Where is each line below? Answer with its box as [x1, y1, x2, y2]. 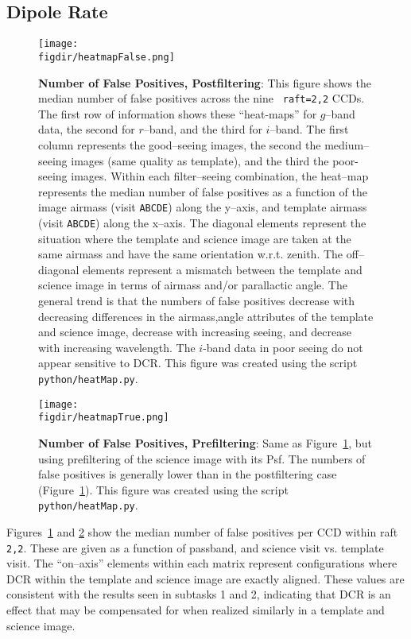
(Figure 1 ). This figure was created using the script [38, 481, 289, 498]
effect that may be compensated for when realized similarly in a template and [6, 602, 385, 618]
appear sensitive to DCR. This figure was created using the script [38, 354, 358, 371]
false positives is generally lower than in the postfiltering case [38, 466, 337, 482]
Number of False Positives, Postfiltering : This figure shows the [38, 74, 372, 91]
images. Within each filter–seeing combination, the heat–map [71, 168, 369, 184]
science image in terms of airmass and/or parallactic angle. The [38, 277, 347, 293]
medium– [324, 136, 370, 153]
